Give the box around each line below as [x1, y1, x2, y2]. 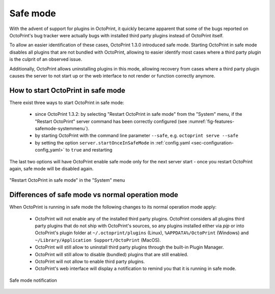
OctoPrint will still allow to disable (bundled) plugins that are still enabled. [35, 251, 188, 257]
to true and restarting [65, 147, 113, 153]
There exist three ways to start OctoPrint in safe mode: [9, 100, 124, 106]
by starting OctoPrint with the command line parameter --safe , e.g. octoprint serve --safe [35, 133, 239, 139]
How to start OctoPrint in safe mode [9, 86, 126, 94]
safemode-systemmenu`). [35, 125, 90, 131]
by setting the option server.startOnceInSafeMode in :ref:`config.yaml [35, 139, 190, 145]
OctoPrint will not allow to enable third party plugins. [35, 258, 145, 264]
